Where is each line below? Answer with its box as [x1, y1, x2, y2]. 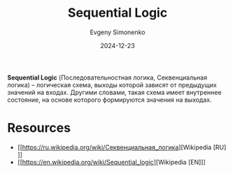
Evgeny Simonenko [90, 28, 146, 36]
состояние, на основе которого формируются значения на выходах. [7, 96, 212, 104]
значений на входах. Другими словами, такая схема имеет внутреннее [7, 88, 222, 96]
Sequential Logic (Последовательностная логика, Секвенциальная [7, 73, 208, 82]
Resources [7, 120, 71, 136]
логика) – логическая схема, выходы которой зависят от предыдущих [7, 80, 217, 89]
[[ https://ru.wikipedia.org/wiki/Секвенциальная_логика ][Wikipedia [17, 143, 212, 151]
